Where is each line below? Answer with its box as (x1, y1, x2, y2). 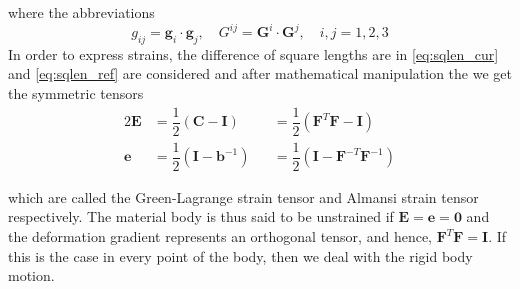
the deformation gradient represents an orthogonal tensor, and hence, (8, 226, 432, 247)
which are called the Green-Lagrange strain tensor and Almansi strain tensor (8, 186, 479, 207)
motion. (8, 265, 55, 286)
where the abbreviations (8, 2, 155, 22)
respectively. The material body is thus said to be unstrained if (8, 206, 394, 227)
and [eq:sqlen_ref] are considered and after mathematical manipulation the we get (8, 63, 512, 84)
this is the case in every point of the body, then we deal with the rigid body (8, 245, 473, 266)
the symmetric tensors (8, 83, 144, 104)
